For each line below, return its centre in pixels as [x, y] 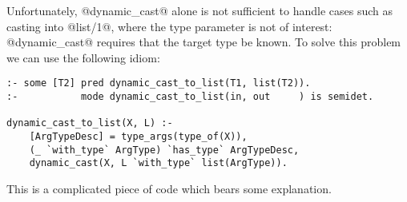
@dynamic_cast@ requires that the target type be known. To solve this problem [204, 42]
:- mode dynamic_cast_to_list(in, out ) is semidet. [190, 97]
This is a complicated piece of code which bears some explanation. [169, 188]
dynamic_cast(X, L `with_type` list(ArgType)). [158, 163]
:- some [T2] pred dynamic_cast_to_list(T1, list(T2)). [159, 83]
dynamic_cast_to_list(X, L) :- [90, 123]
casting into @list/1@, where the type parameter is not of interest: [169, 26]
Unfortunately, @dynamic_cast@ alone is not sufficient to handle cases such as [200, 10]
